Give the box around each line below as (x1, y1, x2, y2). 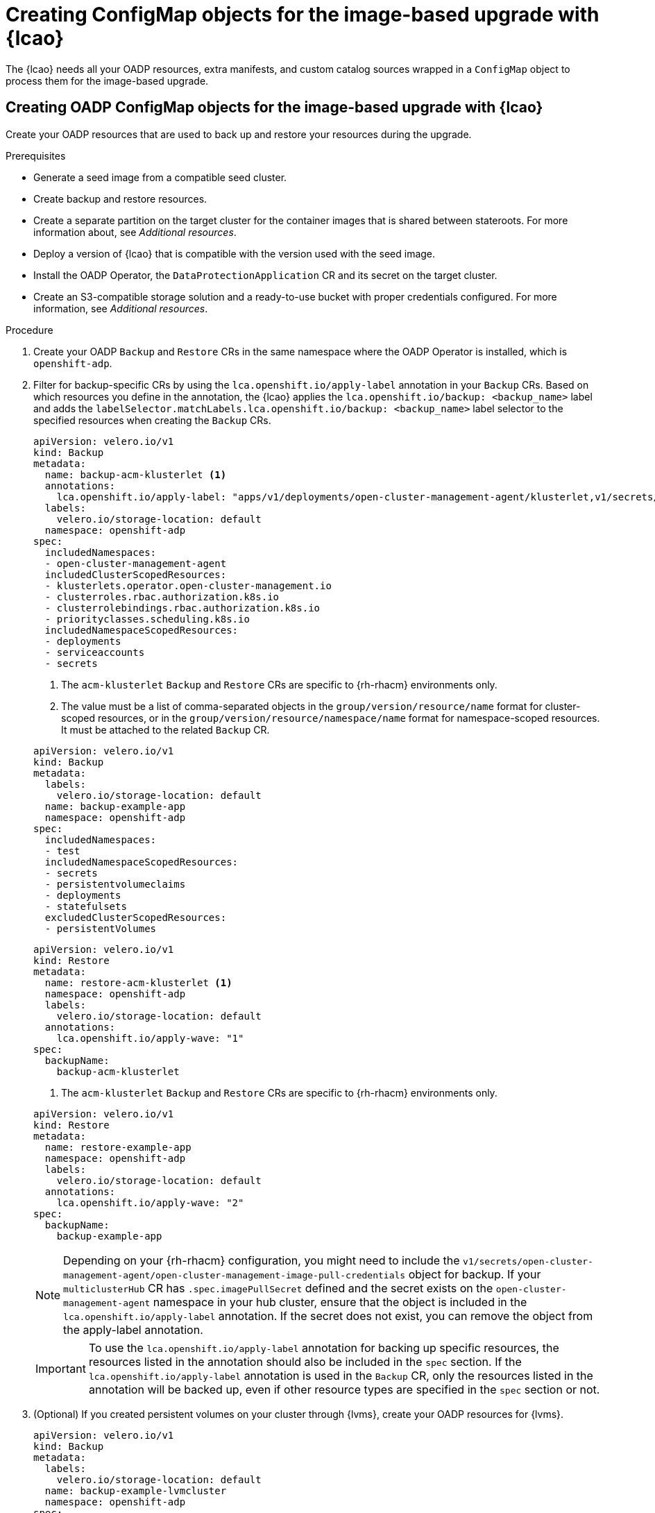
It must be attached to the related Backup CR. (61, 723, 270, 736)
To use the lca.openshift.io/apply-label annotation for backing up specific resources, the (88, 1340, 559, 1355)
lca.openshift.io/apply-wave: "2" (56, 1197, 244, 1208)
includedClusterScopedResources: (44, 568, 227, 580)
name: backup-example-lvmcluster (44, 1485, 227, 1496)
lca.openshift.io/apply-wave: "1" (56, 1032, 244, 1044)
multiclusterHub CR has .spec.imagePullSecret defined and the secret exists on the (63, 1280, 493, 1295)
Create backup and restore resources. (33, 192, 207, 205)
